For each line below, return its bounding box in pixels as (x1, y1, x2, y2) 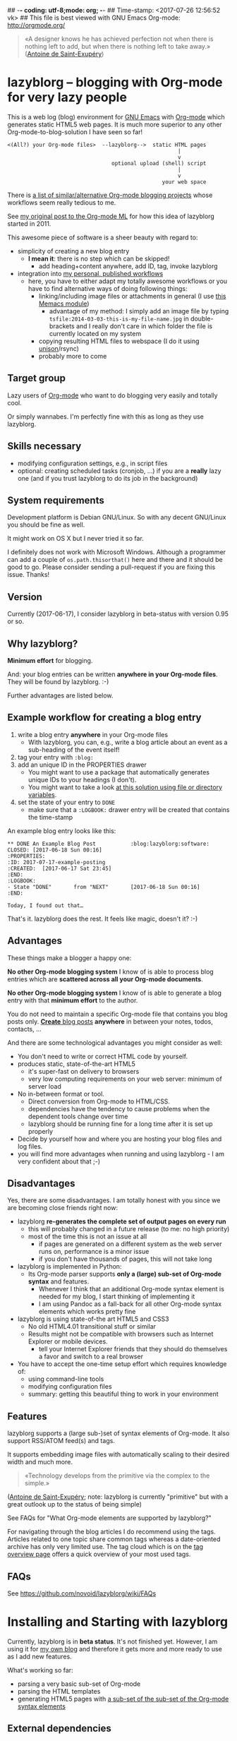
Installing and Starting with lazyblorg (7, 1614, 229, 1630)
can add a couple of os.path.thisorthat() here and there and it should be (7, 556, 224, 564)
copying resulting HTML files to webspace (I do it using (38, 337, 200, 345)
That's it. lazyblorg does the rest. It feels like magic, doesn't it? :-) (7, 914, 198, 923)
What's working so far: (7, 1666, 73, 1674)
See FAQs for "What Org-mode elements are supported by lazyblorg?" (7, 1514, 212, 1522)
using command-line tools (28, 1375, 104, 1383)
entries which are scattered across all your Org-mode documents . (7, 974, 203, 983)
